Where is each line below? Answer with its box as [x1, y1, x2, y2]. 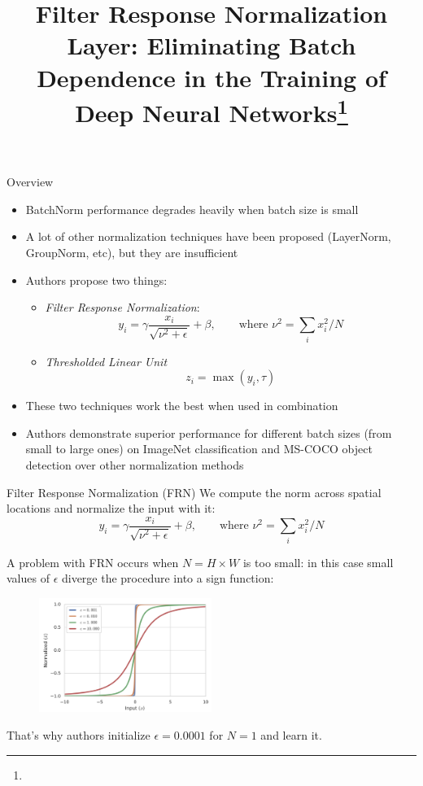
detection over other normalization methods [25, 456, 244, 473]
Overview [7, 173, 54, 190]
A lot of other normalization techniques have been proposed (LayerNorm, [25, 228, 391, 245]
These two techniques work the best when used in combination [25, 397, 338, 414]
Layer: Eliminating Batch [67, 28, 356, 62]
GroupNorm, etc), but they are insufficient [25, 244, 238, 261]
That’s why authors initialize [7, 726, 150, 743]
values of [7, 570, 50, 587]
